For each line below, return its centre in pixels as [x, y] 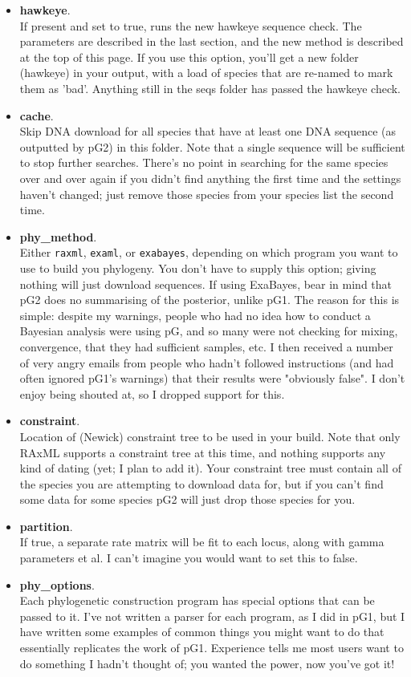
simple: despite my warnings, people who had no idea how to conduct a [195, 315]
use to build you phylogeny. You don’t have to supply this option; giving [198, 268]
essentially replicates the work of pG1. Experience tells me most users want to [212, 648]
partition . [46, 526]
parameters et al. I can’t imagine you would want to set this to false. [189, 558]
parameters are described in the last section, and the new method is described [212, 41]
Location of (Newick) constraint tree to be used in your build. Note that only [210, 436]
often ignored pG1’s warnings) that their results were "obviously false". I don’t [212, 378]
